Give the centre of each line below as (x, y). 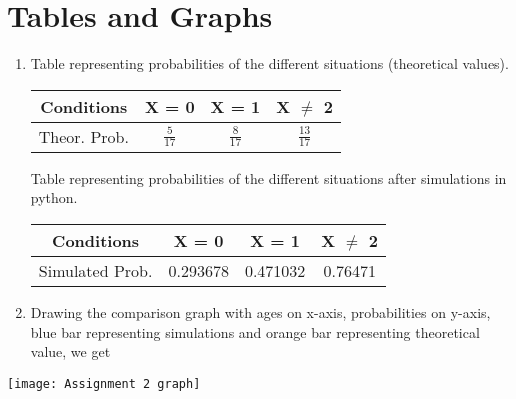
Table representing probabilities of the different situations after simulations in (268, 177)
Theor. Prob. (83, 136)
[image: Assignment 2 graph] (104, 383)
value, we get (70, 351)
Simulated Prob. (95, 270)
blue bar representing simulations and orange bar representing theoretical (255, 331)
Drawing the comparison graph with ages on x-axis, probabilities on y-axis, (260, 311)
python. (54, 197)
